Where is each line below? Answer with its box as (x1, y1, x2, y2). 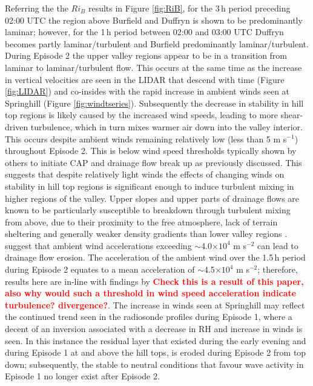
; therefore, (257, 263, 298, 276)
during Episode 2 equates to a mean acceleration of (5, 263, 195, 276)
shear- (280, 108, 303, 121)
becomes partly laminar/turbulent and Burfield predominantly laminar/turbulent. (5, 37, 309, 50)
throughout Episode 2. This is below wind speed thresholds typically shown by (5, 144, 297, 157)
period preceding (228, 2, 291, 14)
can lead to (257, 239, 298, 251)
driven (5, 120, 28, 133)
